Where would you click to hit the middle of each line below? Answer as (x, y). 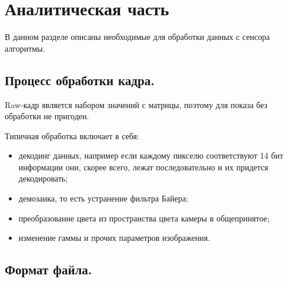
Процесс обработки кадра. (80, 80)
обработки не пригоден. (47, 116)
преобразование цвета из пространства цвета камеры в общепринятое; (144, 218)
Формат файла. (48, 269)
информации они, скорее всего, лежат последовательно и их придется (143, 167)
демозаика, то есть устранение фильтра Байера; (103, 198)
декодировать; (43, 178)
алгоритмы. (25, 48)
